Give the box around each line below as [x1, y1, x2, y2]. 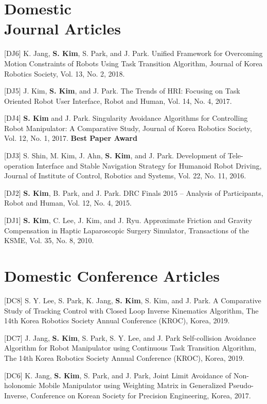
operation [4, 160, 34, 171]
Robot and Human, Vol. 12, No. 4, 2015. [4, 197, 132, 208]
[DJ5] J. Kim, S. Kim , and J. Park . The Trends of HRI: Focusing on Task [4, 85, 240, 96]
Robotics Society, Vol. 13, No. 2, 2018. [4, 68, 125, 79]
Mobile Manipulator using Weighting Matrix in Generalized [38, 380, 226, 391]
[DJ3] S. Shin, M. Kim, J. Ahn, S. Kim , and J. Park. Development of [4, 150, 226, 161]
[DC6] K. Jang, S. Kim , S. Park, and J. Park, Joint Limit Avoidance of [4, 370, 232, 380]
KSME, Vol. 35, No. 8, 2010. [4, 235, 94, 246]
